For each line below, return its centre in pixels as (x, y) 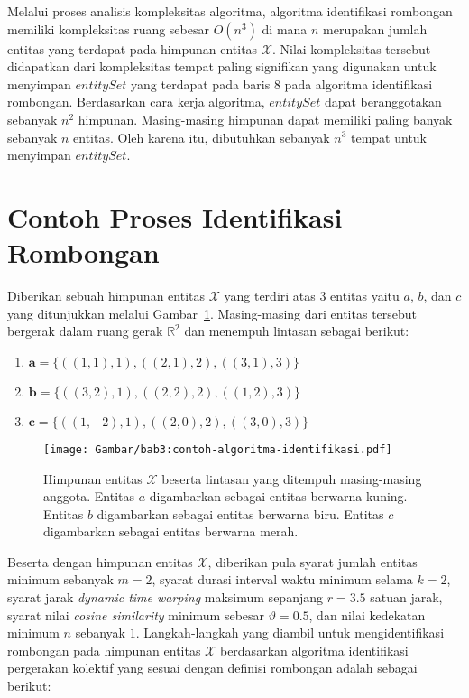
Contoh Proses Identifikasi (175, 216)
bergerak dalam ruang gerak (85, 331)
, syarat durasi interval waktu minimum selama (282, 579)
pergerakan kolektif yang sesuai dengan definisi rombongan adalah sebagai (212, 668)
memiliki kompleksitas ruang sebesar (108, 28)
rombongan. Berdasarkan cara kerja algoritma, (136, 102)
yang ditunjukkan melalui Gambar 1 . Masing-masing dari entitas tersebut (212, 313)
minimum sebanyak (60, 579)
